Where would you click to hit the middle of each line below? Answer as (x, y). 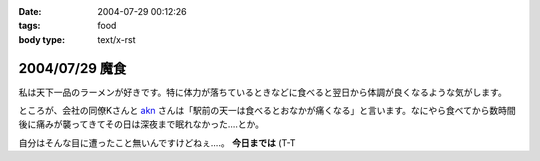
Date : (30, 11)
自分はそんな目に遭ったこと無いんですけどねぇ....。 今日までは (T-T (157, 142)
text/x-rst (116, 39)
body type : (41, 39)
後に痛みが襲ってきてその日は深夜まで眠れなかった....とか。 (141, 124)
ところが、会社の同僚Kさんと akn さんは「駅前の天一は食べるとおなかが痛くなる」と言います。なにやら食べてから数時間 (267, 111)
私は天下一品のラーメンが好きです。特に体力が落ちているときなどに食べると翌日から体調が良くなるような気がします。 (262, 92)
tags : (29, 26)
